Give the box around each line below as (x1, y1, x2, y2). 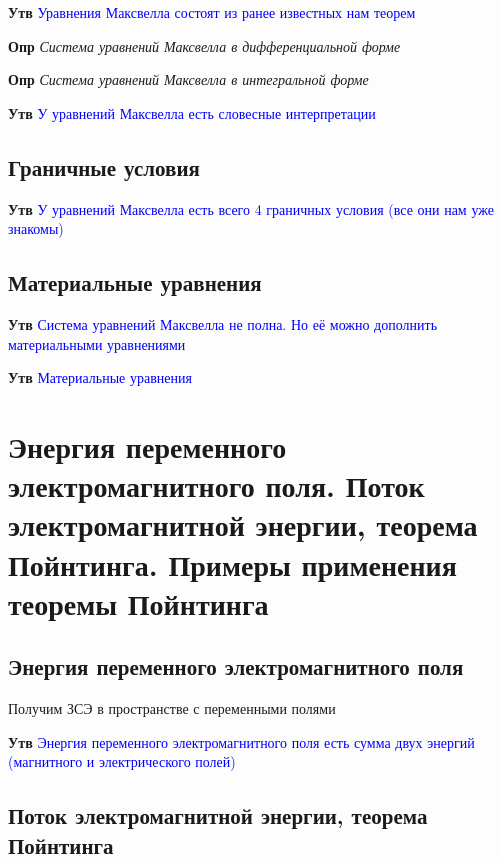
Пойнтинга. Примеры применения (8, 543, 457, 584)
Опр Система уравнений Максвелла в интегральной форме (8, 69, 369, 90)
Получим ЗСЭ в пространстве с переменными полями (8, 698, 336, 719)
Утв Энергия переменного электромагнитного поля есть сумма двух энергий (8, 731, 475, 752)
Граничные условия (8, 151, 200, 182)
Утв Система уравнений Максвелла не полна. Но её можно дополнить (8, 313, 438, 334)
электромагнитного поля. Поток (8, 465, 425, 506)
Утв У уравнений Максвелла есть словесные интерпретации (8, 102, 376, 123)
